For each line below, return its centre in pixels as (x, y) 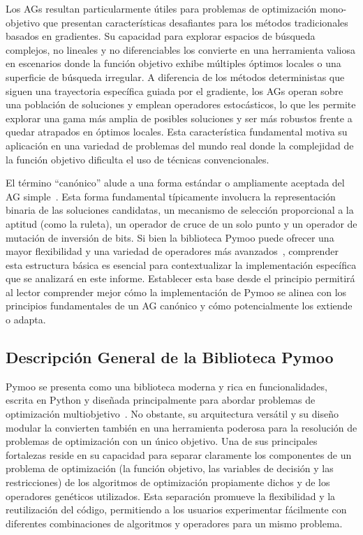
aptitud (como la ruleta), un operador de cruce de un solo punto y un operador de (181, 223)
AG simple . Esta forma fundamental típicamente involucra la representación (171, 196)
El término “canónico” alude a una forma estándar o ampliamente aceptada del (175, 183)
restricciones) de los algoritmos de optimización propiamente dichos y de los (168, 482)
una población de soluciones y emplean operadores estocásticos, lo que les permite (181, 104)
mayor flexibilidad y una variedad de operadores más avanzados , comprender (172, 251)
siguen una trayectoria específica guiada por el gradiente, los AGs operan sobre (175, 90)
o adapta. (26, 320)
